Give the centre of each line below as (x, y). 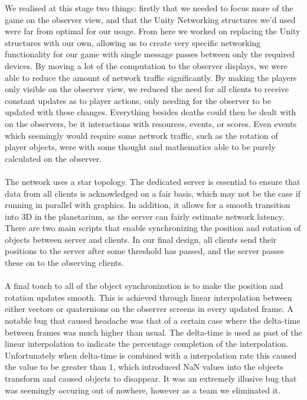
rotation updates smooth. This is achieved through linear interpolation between (148, 297)
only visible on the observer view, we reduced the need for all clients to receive (147, 89)
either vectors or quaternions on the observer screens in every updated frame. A (149, 309)
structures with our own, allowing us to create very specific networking (133, 42)
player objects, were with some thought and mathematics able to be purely (140, 147)
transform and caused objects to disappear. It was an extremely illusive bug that (151, 378)
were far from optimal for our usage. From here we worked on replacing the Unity (153, 31)
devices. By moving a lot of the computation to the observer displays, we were (146, 65)
